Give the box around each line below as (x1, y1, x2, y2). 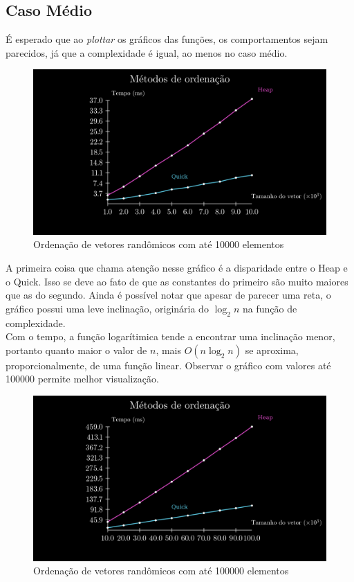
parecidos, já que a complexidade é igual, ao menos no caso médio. (6, 45, 288, 60)
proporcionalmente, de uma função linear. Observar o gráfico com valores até (6, 358, 331, 372)
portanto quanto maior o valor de (6, 342, 147, 357)
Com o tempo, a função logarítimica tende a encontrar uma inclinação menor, (6, 329, 335, 344)
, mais (156, 342, 181, 357)
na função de (242, 301, 297, 315)
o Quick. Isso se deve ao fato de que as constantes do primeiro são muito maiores (6, 274, 348, 288)
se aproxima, (245, 342, 299, 357)
